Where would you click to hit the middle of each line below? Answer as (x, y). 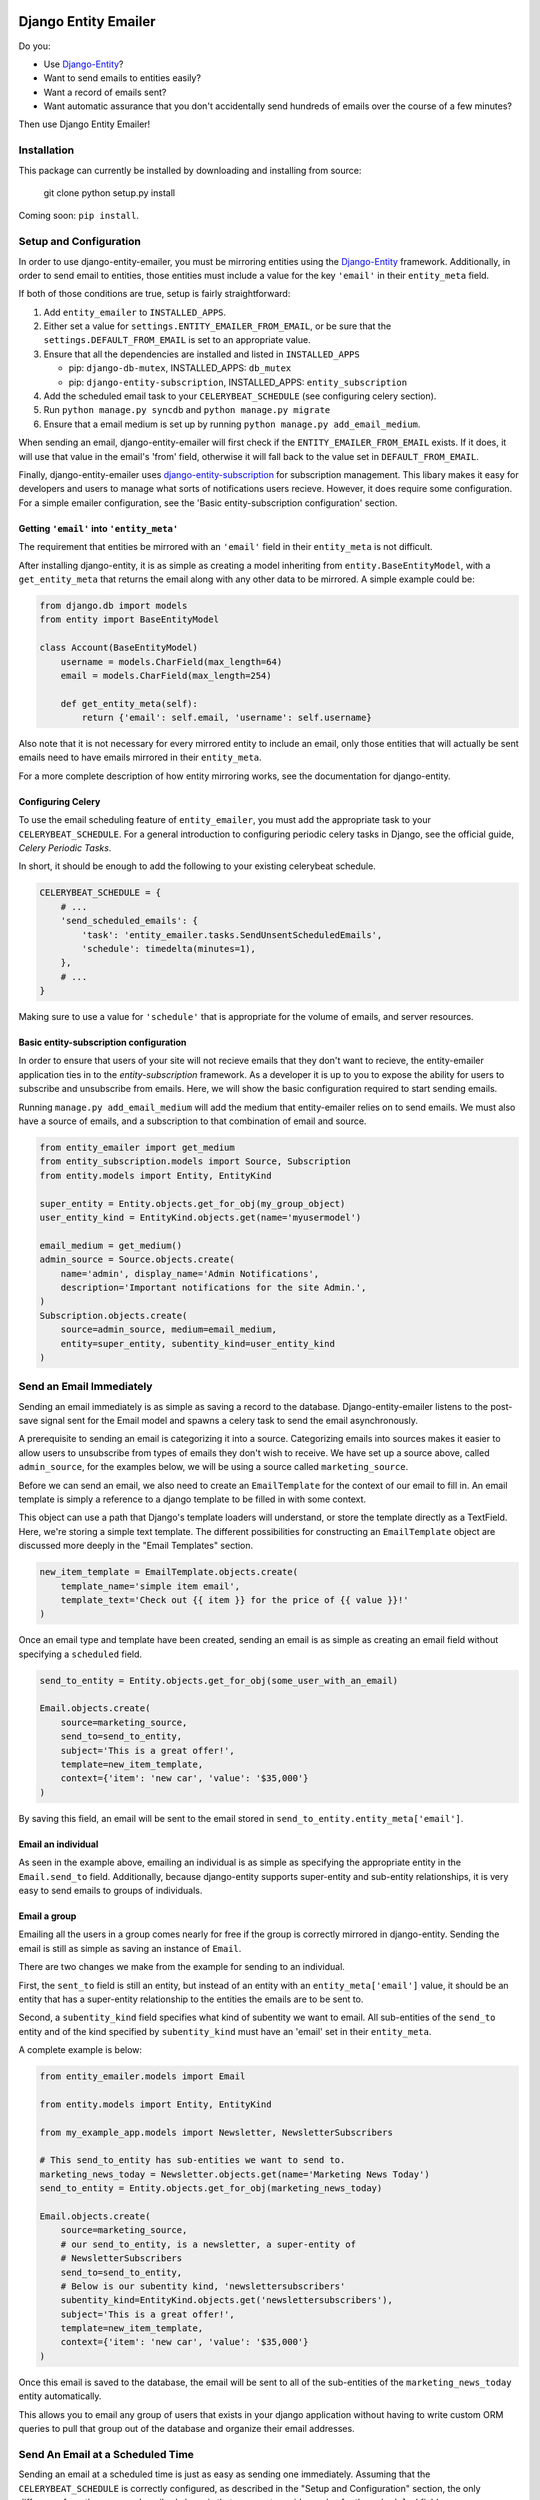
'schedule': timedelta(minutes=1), (169, 948)
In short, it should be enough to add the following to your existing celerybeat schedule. (197, 866)
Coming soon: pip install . (79, 216)
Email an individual (58, 1844)
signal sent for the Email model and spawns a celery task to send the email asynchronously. (229, 1421)
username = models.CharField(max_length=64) (171, 661)
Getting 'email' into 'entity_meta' (98, 528)
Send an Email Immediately (85, 1387)
